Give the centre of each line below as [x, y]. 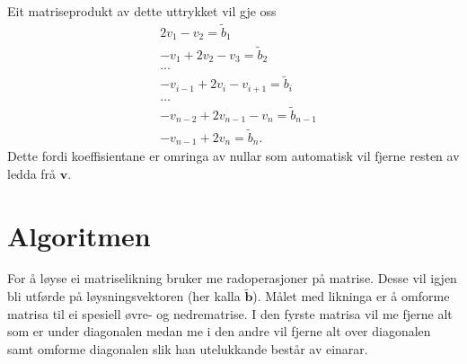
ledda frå [32, 173]
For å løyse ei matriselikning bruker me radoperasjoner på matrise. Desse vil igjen [232, 278]
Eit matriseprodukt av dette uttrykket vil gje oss [142, 11]
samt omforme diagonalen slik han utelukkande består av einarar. [188, 349]
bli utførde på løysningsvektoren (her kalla [124, 296]
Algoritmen [79, 235]
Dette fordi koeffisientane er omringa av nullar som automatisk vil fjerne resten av [233, 156]
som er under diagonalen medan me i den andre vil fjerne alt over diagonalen [219, 331]
